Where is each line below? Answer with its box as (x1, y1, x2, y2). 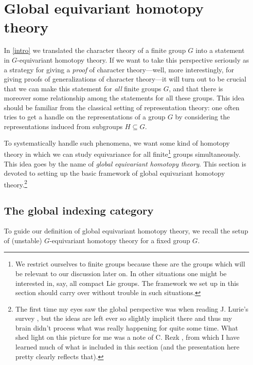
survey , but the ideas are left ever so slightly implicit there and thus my (15, 313, 232, 323)
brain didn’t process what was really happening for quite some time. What (15, 322, 238, 332)
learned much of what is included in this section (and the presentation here (15, 342, 239, 352)
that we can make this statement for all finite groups (4, 83, 162, 93)
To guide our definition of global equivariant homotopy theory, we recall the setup (4, 226, 248, 236)
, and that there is (168, 83, 223, 93)
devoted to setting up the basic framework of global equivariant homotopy (4, 168, 225, 178)
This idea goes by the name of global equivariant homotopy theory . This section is (4, 158, 246, 168)
